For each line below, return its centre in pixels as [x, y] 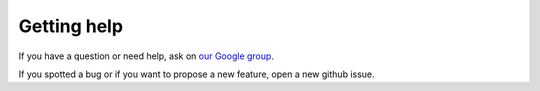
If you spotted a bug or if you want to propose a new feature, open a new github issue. [196, 74]
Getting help [71, 26]
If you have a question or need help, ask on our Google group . [146, 56]
